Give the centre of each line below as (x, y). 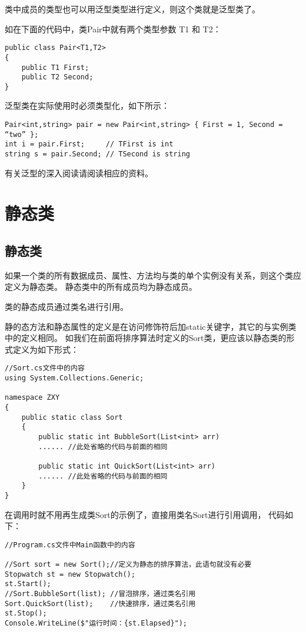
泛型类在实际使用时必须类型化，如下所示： (87, 106)
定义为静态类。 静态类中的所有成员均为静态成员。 (101, 287)
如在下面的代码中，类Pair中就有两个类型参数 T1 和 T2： (113, 29)
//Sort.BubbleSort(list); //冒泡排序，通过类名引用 (100, 594)
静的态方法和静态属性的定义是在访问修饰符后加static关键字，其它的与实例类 (151, 326)
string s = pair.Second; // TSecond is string (97, 154)
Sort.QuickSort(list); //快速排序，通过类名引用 (100, 603)
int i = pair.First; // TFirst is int (89, 144)
